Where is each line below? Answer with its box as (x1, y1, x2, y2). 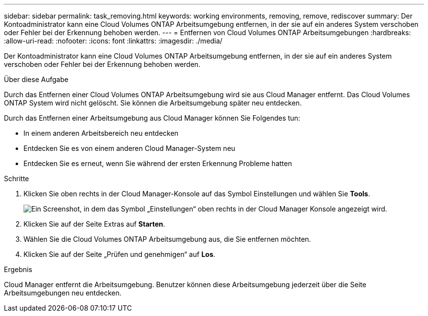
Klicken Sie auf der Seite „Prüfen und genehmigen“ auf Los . (23, 250, 215, 258)
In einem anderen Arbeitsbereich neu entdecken (23, 129, 179, 137)
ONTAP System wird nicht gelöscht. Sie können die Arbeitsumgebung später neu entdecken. (4, 99, 302, 107)
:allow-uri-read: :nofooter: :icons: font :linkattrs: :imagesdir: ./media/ (4, 37, 223, 45)
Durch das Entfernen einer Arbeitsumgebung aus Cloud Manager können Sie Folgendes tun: (4, 114, 300, 122)
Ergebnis (4, 265, 32, 274)
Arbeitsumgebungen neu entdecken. (4, 289, 122, 297)
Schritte (4, 174, 29, 183)
